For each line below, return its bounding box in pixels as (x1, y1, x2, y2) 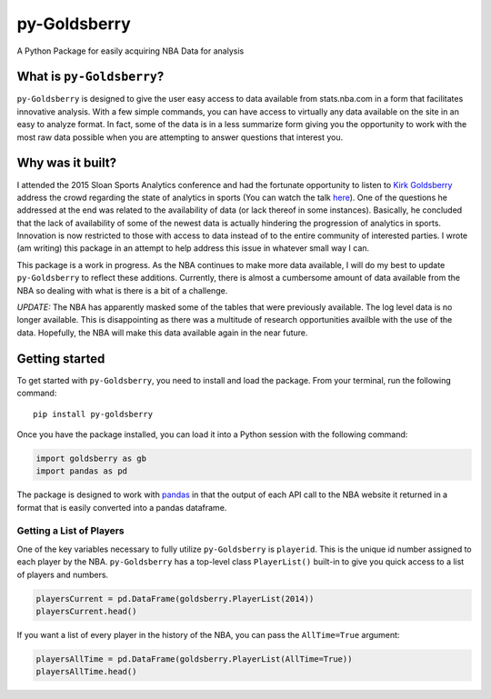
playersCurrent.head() (35, 605, 137, 616)
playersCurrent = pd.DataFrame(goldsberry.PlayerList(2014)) (35, 594, 315, 604)
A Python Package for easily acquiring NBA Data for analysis (16, 45, 245, 56)
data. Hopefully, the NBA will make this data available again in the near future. (16, 327, 308, 338)
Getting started (16, 351, 105, 366)
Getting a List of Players (16, 524, 125, 537)
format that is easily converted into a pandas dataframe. (16, 502, 227, 513)
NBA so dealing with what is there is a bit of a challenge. (16, 285, 228, 295)
